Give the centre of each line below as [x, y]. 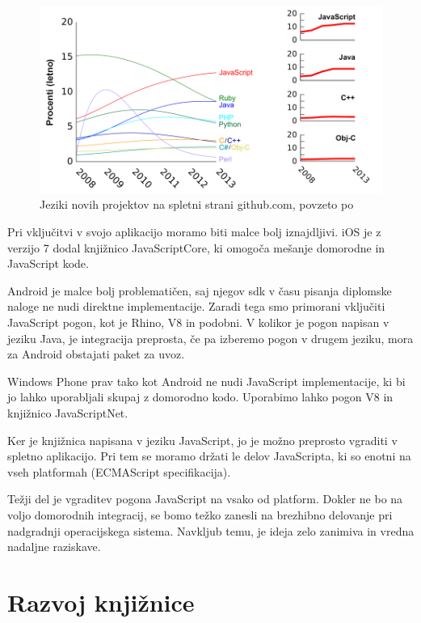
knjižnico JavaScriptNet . [68, 412]
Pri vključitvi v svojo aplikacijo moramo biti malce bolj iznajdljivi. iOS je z [194, 232]
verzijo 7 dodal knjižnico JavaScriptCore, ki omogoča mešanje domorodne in [196, 247]
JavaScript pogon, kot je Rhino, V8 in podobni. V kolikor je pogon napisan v [198, 322]
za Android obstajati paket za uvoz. [96, 354]
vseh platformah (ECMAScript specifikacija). [119, 471]
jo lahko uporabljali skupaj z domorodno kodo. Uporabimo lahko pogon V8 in [200, 397]
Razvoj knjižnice [101, 602]
